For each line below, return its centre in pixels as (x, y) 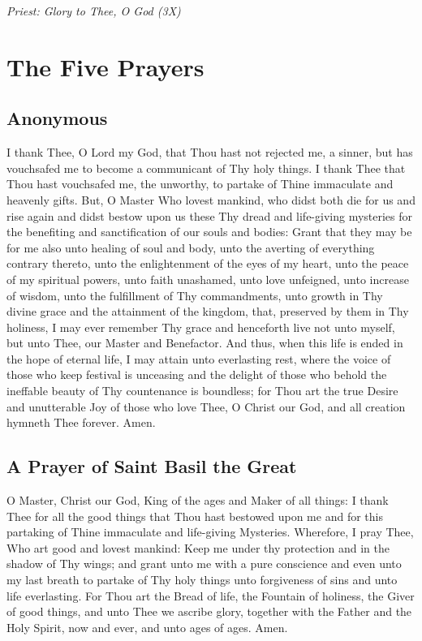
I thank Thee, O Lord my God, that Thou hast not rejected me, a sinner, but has (210, 152)
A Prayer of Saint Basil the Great (152, 466)
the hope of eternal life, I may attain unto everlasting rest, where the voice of (199, 358)
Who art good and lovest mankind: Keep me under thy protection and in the (198, 547)
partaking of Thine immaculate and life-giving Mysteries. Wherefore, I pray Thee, (210, 532)
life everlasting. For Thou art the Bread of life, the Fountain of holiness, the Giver (211, 595)
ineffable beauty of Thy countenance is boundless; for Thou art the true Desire (202, 391)
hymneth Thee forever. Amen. (81, 422)
